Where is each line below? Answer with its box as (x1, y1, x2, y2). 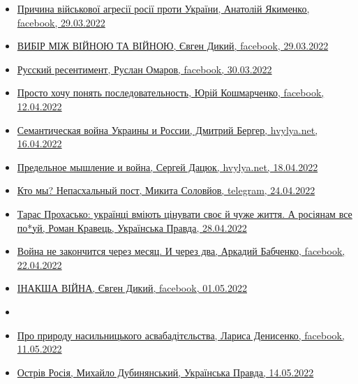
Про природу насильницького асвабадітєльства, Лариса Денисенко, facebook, (17, 327, 345, 342)
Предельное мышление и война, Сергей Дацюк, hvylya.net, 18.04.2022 (17, 159, 318, 174)
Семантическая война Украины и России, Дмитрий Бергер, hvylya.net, (17, 122, 318, 137)
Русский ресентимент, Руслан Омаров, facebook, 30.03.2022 (17, 61, 272, 76)
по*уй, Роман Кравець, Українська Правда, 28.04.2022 (17, 220, 247, 235)
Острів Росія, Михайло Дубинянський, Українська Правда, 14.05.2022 (17, 364, 314, 379)
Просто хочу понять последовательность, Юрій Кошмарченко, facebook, (17, 85, 325, 100)
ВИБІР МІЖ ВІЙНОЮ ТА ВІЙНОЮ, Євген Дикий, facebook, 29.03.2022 (17, 38, 329, 53)
